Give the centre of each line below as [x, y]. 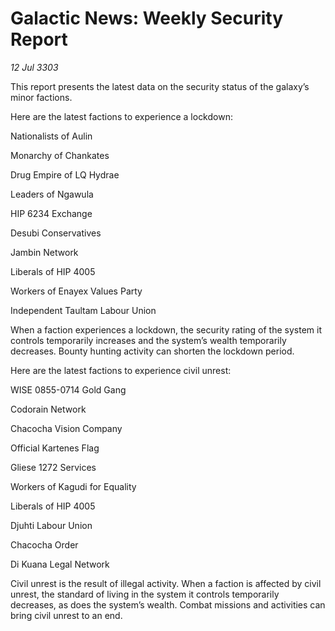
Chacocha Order [44, 544]
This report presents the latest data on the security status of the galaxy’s [160, 86]
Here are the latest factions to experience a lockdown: [121, 116]
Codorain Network [48, 409]
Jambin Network [44, 252]
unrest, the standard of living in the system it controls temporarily [145, 594]
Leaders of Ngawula [52, 194]
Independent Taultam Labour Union [83, 310]
